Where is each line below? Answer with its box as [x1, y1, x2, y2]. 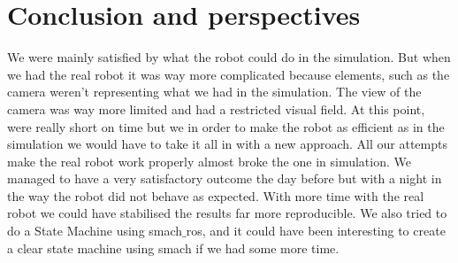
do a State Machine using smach [7, 221, 183, 240]
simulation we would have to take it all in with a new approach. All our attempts [7, 135, 447, 153]
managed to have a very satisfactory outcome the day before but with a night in [7, 169, 442, 188]
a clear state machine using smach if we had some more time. [7, 238, 340, 257]
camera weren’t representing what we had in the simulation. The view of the [7, 82, 422, 101]
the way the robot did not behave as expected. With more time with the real [7, 186, 424, 205]
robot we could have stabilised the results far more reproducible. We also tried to [7, 204, 447, 222]
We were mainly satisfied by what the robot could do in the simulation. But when [7, 48, 451, 66]
